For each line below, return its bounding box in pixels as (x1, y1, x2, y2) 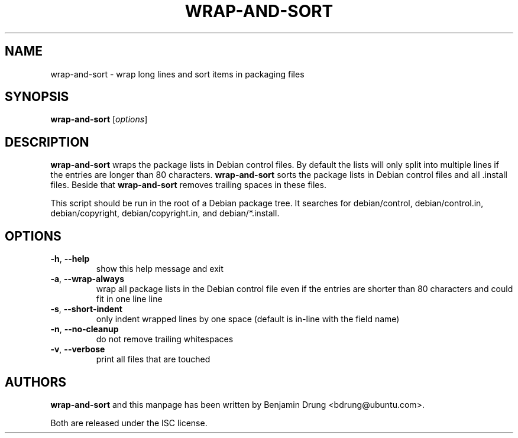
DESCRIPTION (5, 134, 89, 150)
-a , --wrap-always (50, 274, 125, 284)
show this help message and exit (96, 264, 224, 274)
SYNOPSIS (5, 89, 69, 105)
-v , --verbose (50, 344, 105, 355)
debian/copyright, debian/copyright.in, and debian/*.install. (50, 208, 280, 219)
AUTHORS (5, 374, 67, 390)
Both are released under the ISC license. (50, 417, 208, 428)
